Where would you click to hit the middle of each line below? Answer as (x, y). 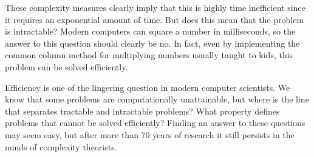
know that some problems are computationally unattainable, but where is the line (157, 99)
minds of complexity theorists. (61, 146)
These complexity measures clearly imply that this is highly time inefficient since (155, 7)
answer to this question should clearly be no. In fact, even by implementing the (152, 43)
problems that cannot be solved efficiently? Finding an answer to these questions (155, 123)
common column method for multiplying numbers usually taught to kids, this (149, 55)
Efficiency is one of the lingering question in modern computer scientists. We (148, 87)
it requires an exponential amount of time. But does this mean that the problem (155, 19)
